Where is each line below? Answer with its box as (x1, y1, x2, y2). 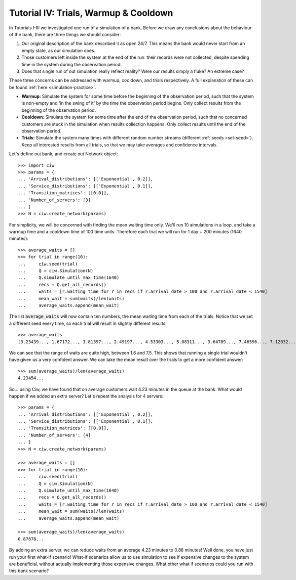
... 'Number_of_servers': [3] (18, 197, 91, 203)
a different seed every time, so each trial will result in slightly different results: (9, 320, 167, 326)
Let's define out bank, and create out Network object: (9, 151, 118, 157)
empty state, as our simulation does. (21, 47, 96, 53)
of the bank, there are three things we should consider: (9, 31, 121, 37)
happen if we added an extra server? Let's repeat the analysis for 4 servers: (9, 393, 164, 399)
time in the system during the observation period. (21, 61, 122, 67)
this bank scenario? (9, 568, 49, 574)
